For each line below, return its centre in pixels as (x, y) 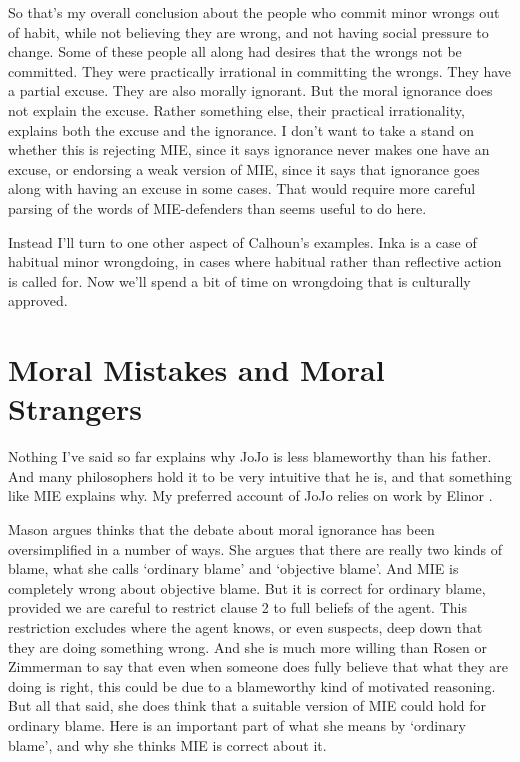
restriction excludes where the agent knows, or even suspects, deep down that (245, 626)
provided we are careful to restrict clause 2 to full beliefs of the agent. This (237, 607)
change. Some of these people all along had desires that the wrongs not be (235, 51)
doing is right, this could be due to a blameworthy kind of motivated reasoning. (252, 685)
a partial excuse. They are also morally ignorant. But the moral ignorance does (250, 90)
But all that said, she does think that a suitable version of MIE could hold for (247, 705)
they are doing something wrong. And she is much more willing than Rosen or (247, 646)
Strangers (75, 408)
